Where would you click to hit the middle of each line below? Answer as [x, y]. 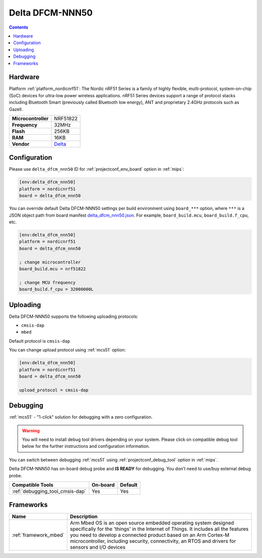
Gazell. [16, 109]
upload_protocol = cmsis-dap [54, 390]
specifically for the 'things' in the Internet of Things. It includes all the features [159, 529]
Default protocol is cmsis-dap [40, 341]
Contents [19, 27]
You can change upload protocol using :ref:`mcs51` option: [67, 350]
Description [84, 517]
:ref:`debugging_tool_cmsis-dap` [49, 491]
